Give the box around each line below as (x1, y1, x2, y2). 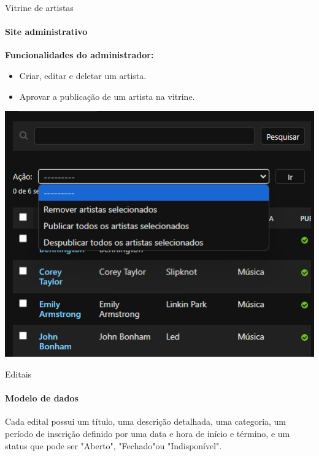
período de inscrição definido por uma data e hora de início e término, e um (5, 427, 290, 439)
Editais (5, 367, 32, 380)
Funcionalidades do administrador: (5, 48, 154, 61)
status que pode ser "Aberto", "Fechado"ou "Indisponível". (5, 439, 222, 452)
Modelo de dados (5, 392, 79, 405)
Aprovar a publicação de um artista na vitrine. (19, 89, 195, 102)
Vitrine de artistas (5, 1, 74, 13)
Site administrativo (5, 25, 88, 38)
